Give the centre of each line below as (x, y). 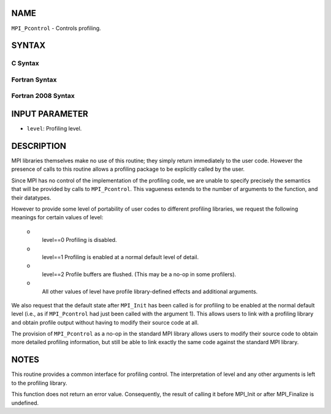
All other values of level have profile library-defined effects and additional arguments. (150, 292)
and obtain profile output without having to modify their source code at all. (105, 322)
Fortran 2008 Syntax (43, 96)
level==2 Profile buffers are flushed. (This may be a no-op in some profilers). (139, 274)
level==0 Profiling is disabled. (79, 240)
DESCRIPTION (39, 146)
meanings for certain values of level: (57, 217)
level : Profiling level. (54, 129)
